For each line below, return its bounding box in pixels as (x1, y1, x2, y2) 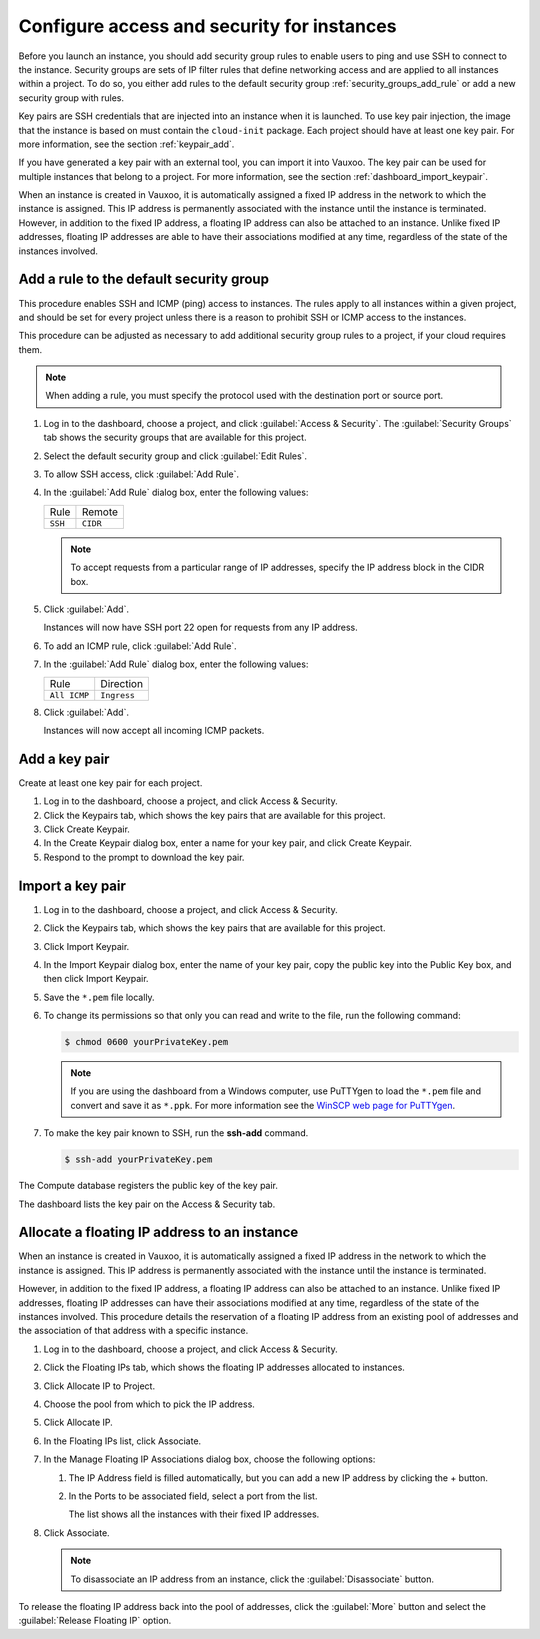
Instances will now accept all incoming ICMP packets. (43, 724, 265, 736)
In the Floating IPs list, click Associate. (43, 1435, 202, 1447)
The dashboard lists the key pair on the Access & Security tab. (18, 1198, 276, 1210)
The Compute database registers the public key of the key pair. (18, 1180, 279, 1192)
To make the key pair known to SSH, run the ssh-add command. (43, 1127, 309, 1139)
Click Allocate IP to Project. (43, 1380, 155, 1392)
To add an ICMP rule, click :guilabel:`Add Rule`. (43, 640, 237, 652)
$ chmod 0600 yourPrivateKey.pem (64, 1036, 229, 1048)
